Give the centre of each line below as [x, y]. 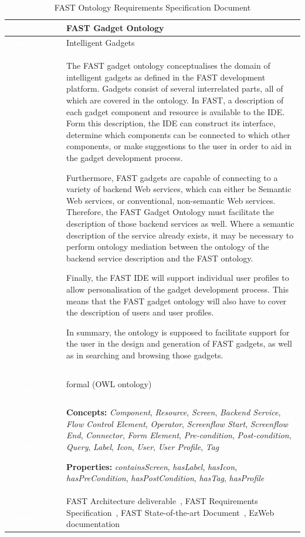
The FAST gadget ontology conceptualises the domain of [168, 66]
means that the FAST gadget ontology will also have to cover [177, 301]
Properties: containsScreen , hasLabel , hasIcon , [152, 466]
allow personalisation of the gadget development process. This [177, 289]
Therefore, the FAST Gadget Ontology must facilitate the [170, 212]
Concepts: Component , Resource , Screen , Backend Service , [174, 412]
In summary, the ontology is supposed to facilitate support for [178, 332]
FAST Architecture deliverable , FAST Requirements [162, 501]
